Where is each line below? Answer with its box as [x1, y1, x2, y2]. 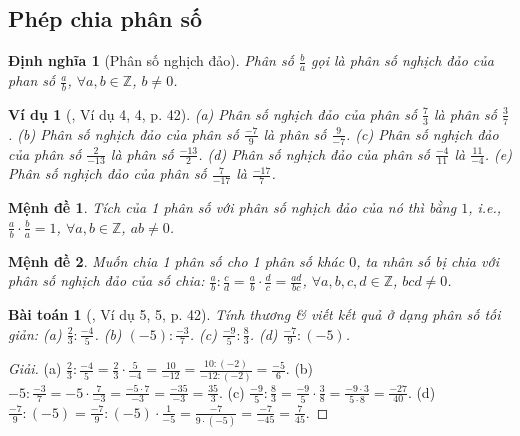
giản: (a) [8, 323, 62, 344]
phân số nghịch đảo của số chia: [8, 270, 205, 291]
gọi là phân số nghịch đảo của [311, 50, 494, 71]
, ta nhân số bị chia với [356, 250, 499, 271]
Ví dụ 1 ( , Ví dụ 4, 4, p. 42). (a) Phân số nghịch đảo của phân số [8, 103, 418, 124]
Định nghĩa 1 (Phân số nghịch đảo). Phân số [8, 50, 294, 71]
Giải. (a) [8, 358, 62, 379]
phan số [8, 70, 56, 91]
